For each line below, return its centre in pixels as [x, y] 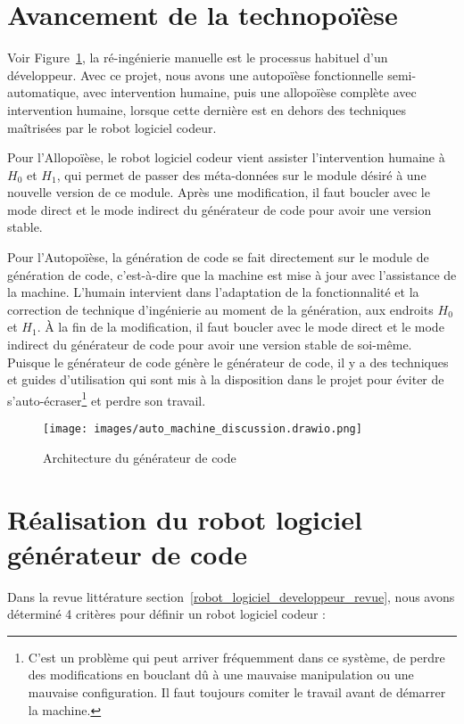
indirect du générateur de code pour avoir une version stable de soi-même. [210, 345]
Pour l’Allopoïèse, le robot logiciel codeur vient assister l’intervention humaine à [226, 157]
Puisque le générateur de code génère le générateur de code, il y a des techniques [228, 362]
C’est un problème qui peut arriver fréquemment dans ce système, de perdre [236, 657]
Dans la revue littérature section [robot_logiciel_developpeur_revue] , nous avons [231, 596]
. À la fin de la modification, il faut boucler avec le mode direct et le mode [240, 327]
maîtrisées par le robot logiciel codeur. [112, 127]
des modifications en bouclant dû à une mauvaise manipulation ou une [221, 675]
